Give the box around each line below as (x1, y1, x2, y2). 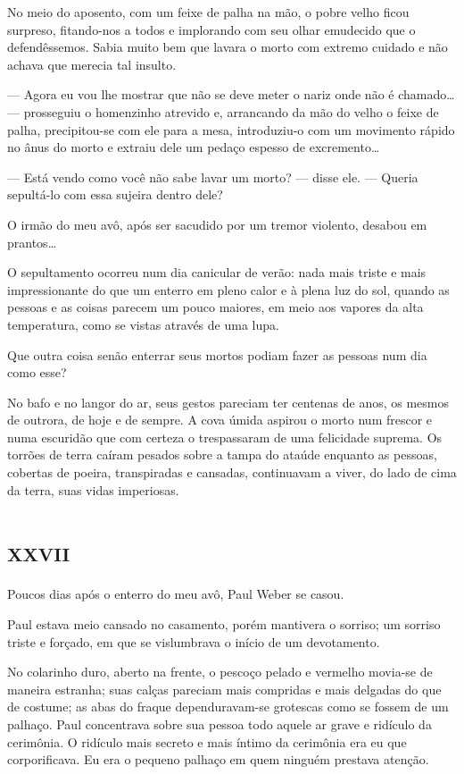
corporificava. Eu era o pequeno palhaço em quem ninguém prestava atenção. (7, 750, 429, 769)
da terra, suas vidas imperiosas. (7, 480, 179, 499)
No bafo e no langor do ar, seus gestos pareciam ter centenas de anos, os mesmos (7, 392, 450, 411)
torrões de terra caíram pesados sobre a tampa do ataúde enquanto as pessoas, (7, 445, 437, 464)
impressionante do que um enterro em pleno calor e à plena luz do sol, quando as (7, 280, 450, 299)
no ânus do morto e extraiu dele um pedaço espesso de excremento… (7, 138, 380, 156)
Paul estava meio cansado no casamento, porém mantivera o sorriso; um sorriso (7, 614, 441, 633)
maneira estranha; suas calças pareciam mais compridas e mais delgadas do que (7, 679, 442, 698)
